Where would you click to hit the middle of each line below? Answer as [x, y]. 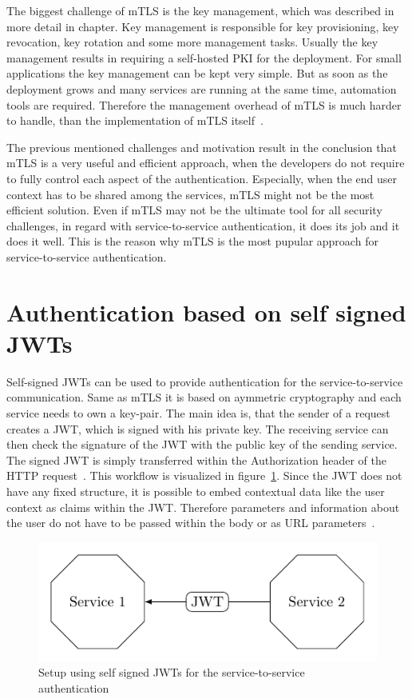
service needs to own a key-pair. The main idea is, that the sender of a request [198, 413]
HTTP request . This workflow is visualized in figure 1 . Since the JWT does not [204, 475]
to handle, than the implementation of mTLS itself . [135, 120]
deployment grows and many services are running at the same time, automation [202, 88]
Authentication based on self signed [206, 312]
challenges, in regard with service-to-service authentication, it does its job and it [203, 225]
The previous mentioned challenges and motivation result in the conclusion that [202, 147]
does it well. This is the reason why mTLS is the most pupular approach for [192, 241]
